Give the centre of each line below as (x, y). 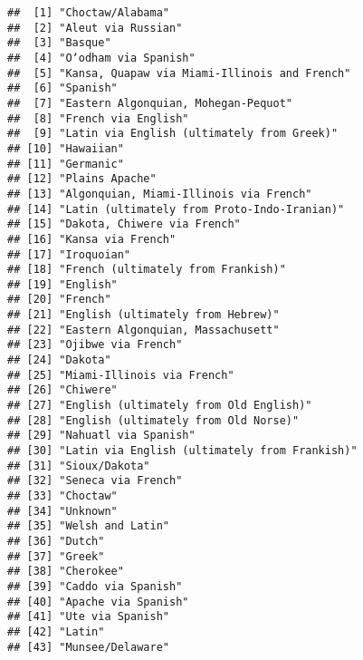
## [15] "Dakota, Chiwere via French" (124, 224)
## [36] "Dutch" (56, 541)
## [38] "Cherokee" (66, 572)
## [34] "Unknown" (62, 511)
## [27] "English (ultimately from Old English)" (160, 406)
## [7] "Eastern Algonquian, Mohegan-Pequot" (150, 103)
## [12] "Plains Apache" (82, 179)
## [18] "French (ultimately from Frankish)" (147, 270)
